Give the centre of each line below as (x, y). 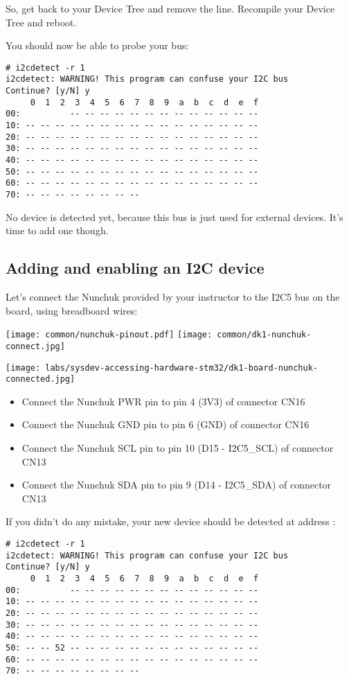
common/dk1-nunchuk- (264, 335)
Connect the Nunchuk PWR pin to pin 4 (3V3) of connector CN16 (163, 401)
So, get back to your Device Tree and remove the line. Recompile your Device (170, 8)
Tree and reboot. (41, 22)
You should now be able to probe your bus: (97, 45)
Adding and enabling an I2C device (135, 268)
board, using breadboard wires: (72, 310)
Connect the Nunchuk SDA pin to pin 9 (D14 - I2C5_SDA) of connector (177, 485)
